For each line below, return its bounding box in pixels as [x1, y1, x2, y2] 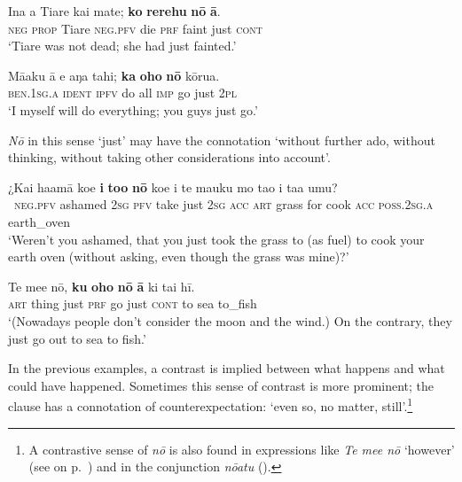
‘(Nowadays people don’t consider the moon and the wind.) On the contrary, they [8, 311, 452, 330]
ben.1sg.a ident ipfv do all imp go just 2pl [8, 83, 237, 102]
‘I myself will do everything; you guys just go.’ [8, 100, 258, 119]
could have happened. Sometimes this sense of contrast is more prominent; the [8, 376, 435, 394]
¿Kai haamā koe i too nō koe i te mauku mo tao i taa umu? [8, 177, 338, 196]
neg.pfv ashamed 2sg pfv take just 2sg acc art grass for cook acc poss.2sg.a [14, 195, 434, 214]
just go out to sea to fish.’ [8, 329, 146, 347]
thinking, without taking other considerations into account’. [8, 148, 331, 167]
